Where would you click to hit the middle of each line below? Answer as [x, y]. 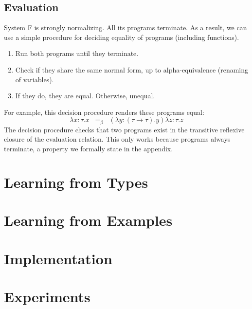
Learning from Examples [88, 220]
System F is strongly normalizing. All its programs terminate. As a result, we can [126, 27]
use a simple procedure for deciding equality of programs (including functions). [122, 37]
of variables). [35, 79]
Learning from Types [76, 182]
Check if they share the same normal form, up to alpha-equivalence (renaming [132, 69]
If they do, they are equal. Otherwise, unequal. [85, 96]
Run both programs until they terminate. [77, 53]
